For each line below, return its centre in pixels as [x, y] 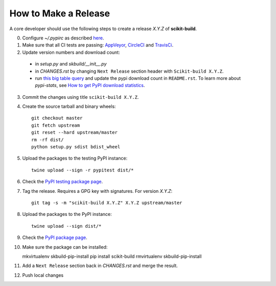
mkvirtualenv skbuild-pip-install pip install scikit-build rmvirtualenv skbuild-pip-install [112, 256]
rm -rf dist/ [48, 140]
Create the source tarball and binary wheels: [69, 106]
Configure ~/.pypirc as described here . [63, 38]
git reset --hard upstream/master [74, 133]
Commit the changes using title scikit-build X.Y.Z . [80, 97]
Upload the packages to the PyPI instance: [67, 214]
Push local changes [43, 275]
